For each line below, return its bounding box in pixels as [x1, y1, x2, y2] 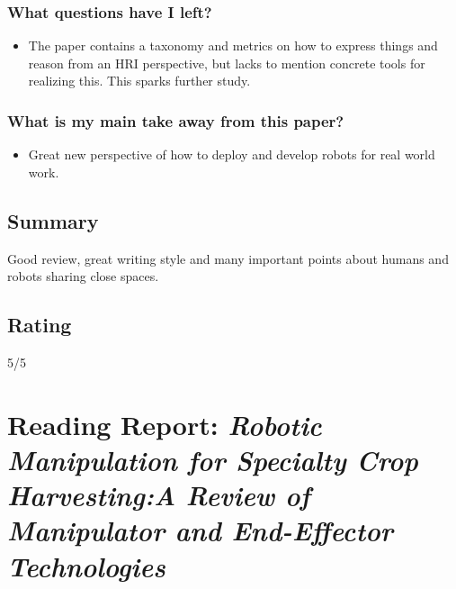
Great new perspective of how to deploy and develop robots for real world [28, 145, 435, 164]
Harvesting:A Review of [7, 476, 310, 514]
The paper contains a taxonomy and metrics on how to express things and [28, 36, 438, 55]
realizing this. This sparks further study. [28, 71, 251, 90]
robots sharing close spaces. [7, 267, 159, 285]
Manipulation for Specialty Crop [7, 440, 418, 478]
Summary [7, 206, 99, 234]
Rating [7, 311, 72, 339]
